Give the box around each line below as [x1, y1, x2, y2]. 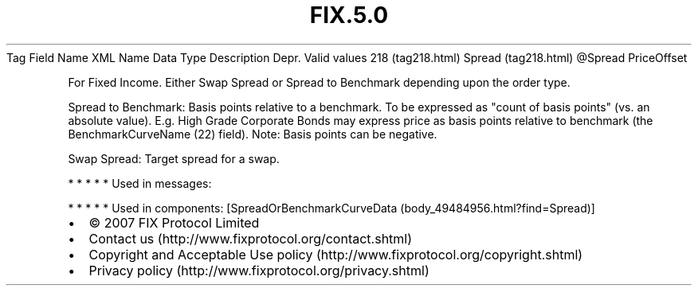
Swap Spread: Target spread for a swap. [68, 151, 280, 165]
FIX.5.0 [309, 2, 389, 29]
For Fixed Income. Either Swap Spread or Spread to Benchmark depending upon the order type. [68, 75, 571, 89]
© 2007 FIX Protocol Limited [88, 214, 260, 231]
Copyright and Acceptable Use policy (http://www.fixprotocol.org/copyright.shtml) [88, 246, 583, 263]
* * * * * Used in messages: [68, 176, 212, 190]
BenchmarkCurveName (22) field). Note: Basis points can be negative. [68, 127, 437, 141]
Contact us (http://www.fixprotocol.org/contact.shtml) [88, 230, 413, 247]
